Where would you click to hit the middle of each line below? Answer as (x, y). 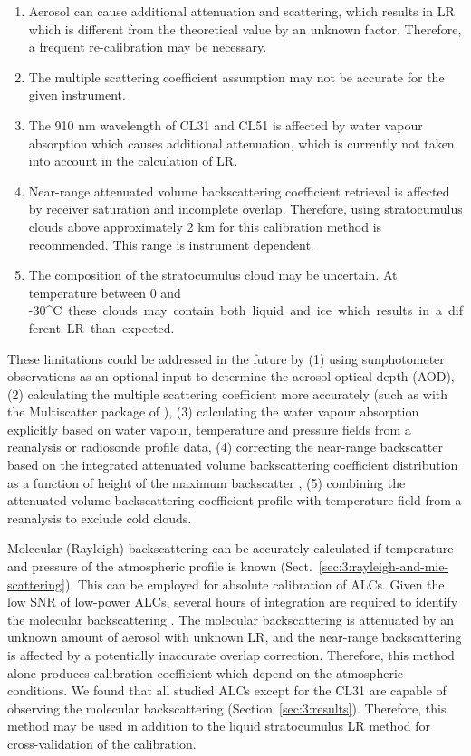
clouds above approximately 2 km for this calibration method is (205, 226)
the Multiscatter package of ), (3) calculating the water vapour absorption (213, 411)
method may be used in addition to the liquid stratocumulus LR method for (219, 726)
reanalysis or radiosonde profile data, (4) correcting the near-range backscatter (225, 447)
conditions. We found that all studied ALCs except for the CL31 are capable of (227, 690)
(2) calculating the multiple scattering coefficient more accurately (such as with (228, 393)
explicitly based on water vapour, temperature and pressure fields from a (209, 429)
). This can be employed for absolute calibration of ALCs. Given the (255, 584)
